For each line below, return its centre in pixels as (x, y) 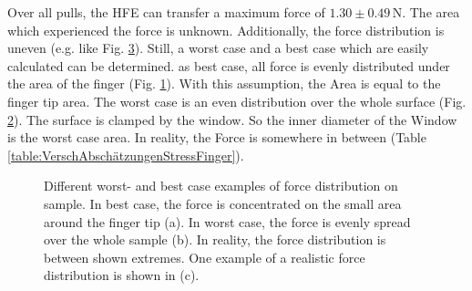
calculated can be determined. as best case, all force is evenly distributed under (229, 65)
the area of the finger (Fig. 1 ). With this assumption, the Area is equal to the (224, 83)
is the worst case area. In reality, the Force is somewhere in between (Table (217, 137)
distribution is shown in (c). (122, 275)
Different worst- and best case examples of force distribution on (221, 186)
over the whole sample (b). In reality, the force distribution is (215, 239)
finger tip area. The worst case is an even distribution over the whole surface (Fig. (237, 101)
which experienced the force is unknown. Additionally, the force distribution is (226, 30)
